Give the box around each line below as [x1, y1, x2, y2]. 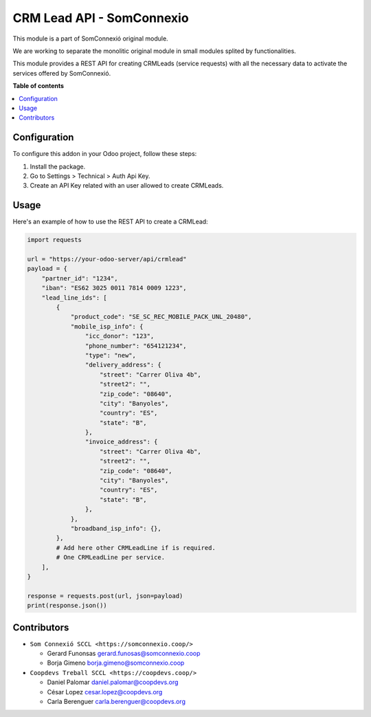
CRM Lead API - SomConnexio [12, 10, 189, 25]
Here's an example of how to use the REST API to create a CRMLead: [12, 217, 209, 226]
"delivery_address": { [85, 361, 161, 369]
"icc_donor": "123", [85, 332, 155, 340]
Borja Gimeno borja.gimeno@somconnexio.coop [47, 659, 185, 667]
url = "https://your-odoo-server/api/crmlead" [27, 255, 187, 263]
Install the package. [30, 162, 86, 170]
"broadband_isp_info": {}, [70, 525, 161, 532]
